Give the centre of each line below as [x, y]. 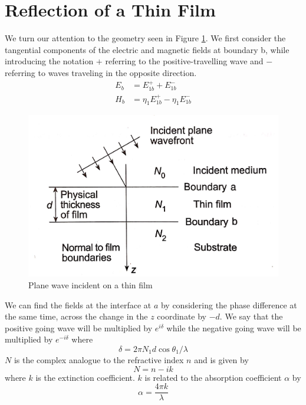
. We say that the [251, 316]
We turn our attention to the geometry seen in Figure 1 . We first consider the [145, 38]
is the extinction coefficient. [85, 377]
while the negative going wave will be [234, 327]
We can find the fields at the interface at [78, 304]
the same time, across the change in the [76, 316]
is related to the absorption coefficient [213, 377]
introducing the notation [49, 61]
